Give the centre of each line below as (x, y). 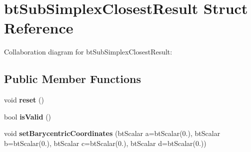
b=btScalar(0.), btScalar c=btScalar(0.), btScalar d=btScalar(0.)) (105, 143)
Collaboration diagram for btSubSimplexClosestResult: (88, 52)
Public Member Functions (72, 79)
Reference (39, 28)
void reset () (24, 100)
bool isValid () (28, 116)
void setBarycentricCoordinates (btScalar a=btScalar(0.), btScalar (112, 133)
